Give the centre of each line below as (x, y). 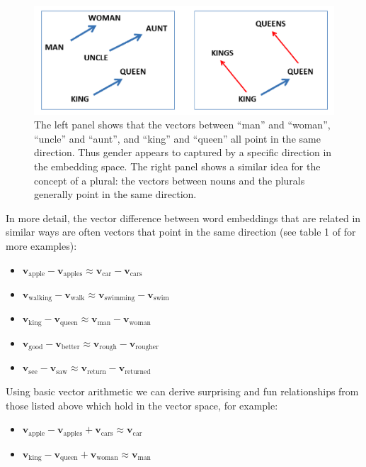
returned (138, 372)
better (70, 347)
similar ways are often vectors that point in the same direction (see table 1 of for (181, 232)
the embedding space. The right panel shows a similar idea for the (177, 166)
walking (40, 298)
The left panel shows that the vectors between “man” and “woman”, (182, 125)
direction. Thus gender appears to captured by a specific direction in (183, 152)
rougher (147, 347)
